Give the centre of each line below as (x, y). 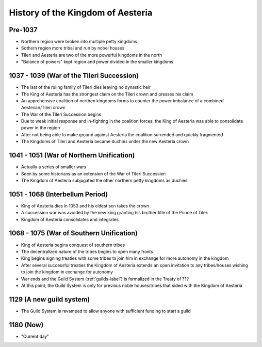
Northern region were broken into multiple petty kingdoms (79, 42)
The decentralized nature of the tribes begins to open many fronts (87, 252)
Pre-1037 (23, 30)
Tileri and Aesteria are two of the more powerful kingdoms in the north (91, 55)
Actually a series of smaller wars (54, 167)
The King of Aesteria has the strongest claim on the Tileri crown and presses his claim (107, 94)
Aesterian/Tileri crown (43, 108)
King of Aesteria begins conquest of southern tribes (73, 245)
